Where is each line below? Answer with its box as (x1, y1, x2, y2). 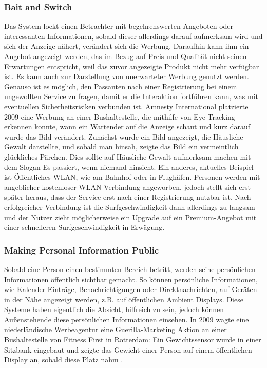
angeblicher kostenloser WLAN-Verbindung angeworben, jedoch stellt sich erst (4, 181, 251, 192)
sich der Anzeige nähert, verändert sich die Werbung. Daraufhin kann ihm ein (4, 41, 249, 51)
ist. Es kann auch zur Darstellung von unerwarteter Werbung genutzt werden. (4, 71, 249, 82)
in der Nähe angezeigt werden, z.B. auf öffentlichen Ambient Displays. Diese (4, 294, 243, 304)
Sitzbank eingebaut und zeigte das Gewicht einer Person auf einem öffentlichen (4, 344, 252, 355)
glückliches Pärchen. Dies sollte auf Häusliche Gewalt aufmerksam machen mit (4, 151, 251, 162)
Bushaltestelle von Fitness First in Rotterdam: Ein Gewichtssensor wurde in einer (4, 334, 261, 345)
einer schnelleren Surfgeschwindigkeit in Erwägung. (4, 222, 165, 233)
